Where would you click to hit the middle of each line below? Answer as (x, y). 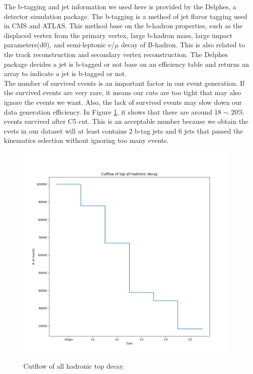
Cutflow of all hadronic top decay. (74, 365)
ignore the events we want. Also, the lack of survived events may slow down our (123, 102)
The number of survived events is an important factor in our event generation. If (124, 83)
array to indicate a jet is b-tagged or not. (65, 73)
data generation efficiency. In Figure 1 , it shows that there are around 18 (113, 111)
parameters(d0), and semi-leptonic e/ (59, 45)
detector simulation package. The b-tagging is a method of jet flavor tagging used (126, 16)
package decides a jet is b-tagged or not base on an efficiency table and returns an (126, 64)
